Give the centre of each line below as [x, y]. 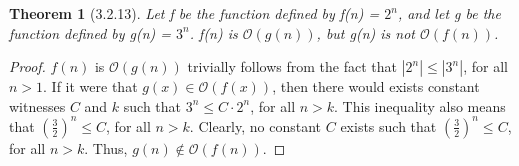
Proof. [27, 66]
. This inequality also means [420, 105]
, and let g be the [449, 13]
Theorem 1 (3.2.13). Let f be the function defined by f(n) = [194, 13]
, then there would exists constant [376, 86]
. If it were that [90, 86]
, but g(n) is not [365, 32]
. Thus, [106, 147]
